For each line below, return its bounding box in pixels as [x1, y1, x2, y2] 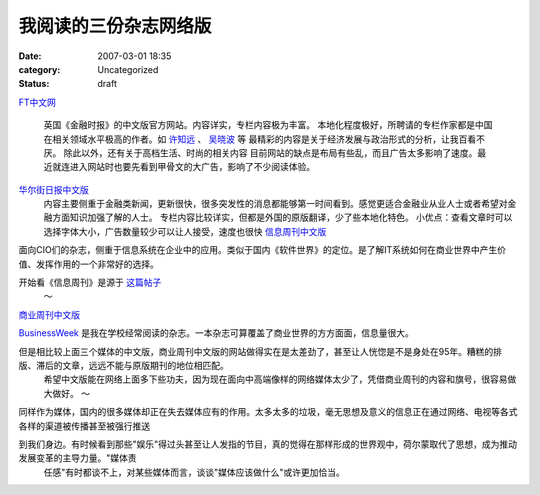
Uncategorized [97, 63, 159, 75]
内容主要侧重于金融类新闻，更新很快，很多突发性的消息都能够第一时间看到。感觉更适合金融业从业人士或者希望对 [43, 198, 508, 210]
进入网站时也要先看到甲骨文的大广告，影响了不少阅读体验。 [69, 161, 315, 173]
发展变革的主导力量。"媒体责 [18, 452, 137, 464]
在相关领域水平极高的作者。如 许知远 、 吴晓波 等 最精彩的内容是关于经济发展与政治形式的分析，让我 [43, 133, 459, 145]
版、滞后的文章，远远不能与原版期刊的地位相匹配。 [18, 359, 229, 371]
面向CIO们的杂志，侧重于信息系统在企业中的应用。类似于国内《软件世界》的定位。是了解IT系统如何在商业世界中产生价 [18, 244, 507, 256]
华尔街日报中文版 [18, 183, 89, 195]
